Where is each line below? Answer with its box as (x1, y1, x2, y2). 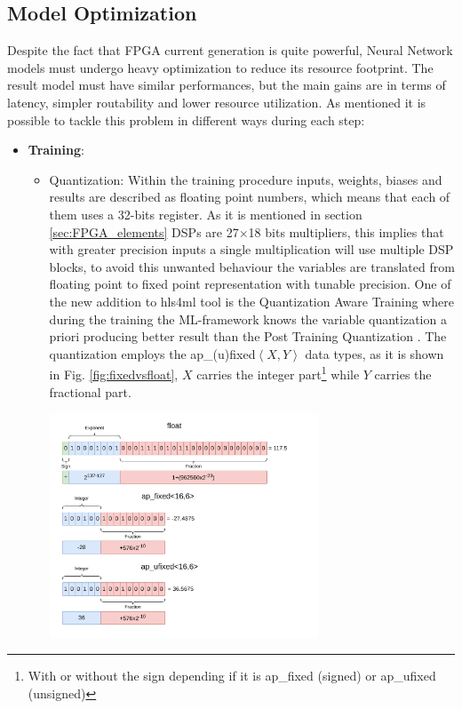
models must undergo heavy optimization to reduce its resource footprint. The (7, 58, 434, 76)
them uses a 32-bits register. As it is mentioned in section (49, 204, 362, 223)
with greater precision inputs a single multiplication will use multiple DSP (49, 240, 454, 259)
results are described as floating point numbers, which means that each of (49, 187, 450, 206)
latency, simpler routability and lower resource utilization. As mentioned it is (7, 92, 426, 111)
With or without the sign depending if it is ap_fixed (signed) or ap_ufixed (28, 666, 436, 685)
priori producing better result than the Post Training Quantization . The (49, 327, 447, 346)
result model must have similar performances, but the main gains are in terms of (7, 76, 446, 94)
